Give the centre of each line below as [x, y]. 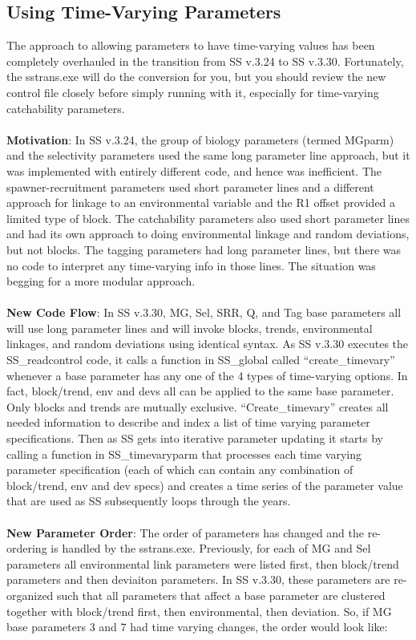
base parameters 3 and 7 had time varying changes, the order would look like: [197, 627]
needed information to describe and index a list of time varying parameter [188, 422]
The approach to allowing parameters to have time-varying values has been [191, 45]
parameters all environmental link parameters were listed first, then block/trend [203, 563]
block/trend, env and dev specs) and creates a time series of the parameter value [205, 485]
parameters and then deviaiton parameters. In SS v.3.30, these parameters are [198, 579]
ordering [27, 548]
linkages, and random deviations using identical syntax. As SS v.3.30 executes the [208, 344]
